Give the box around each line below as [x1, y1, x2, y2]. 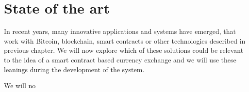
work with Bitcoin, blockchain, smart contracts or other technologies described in [4, 35, 246, 46]
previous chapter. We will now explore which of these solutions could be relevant [4, 45, 244, 55]
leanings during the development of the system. [4, 64, 145, 74]
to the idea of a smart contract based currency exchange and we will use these [4, 54, 236, 64]
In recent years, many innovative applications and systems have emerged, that [4, 26, 236, 36]
